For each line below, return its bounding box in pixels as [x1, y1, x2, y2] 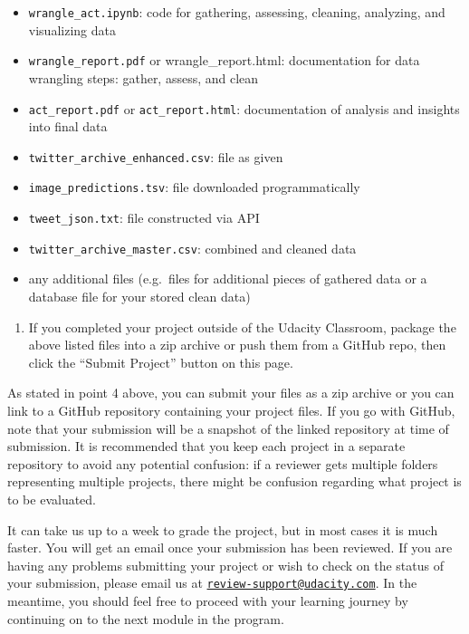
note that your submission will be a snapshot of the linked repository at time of [7, 418, 449, 437]
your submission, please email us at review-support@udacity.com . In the [7, 573, 417, 592]
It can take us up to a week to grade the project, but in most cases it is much [7, 520, 438, 539]
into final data [28, 117, 108, 136]
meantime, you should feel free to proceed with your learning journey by [7, 591, 408, 610]
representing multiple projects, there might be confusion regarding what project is [7, 472, 462, 491]
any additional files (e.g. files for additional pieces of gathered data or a [28, 269, 427, 288]
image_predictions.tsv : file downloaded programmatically [28, 178, 360, 197]
